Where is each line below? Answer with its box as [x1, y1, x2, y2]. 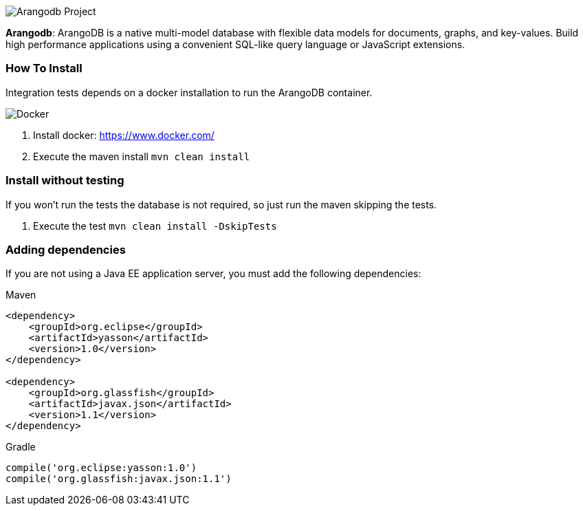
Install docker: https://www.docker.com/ [33, 129, 214, 141]
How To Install [5, 61, 82, 76]
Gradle [5, 441, 36, 453]
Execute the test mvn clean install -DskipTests [33, 219, 277, 232]
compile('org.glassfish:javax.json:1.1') [5, 473, 232, 485]
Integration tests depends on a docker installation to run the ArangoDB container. [5, 86, 373, 98]
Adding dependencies [5, 242, 126, 257]
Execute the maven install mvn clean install [33, 150, 250, 162]
